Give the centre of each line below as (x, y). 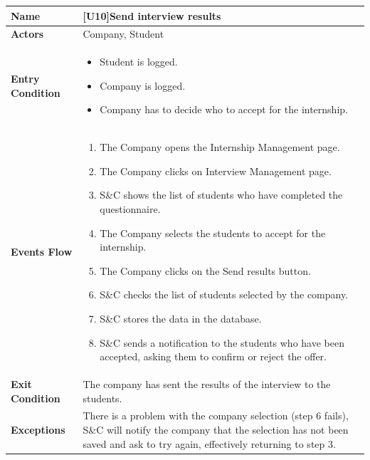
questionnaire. (130, 209)
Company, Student (123, 34)
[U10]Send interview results (152, 15)
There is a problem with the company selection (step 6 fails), (216, 415)
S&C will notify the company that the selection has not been (216, 430)
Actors (27, 34)
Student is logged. (139, 62)
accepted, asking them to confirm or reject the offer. (213, 356)
